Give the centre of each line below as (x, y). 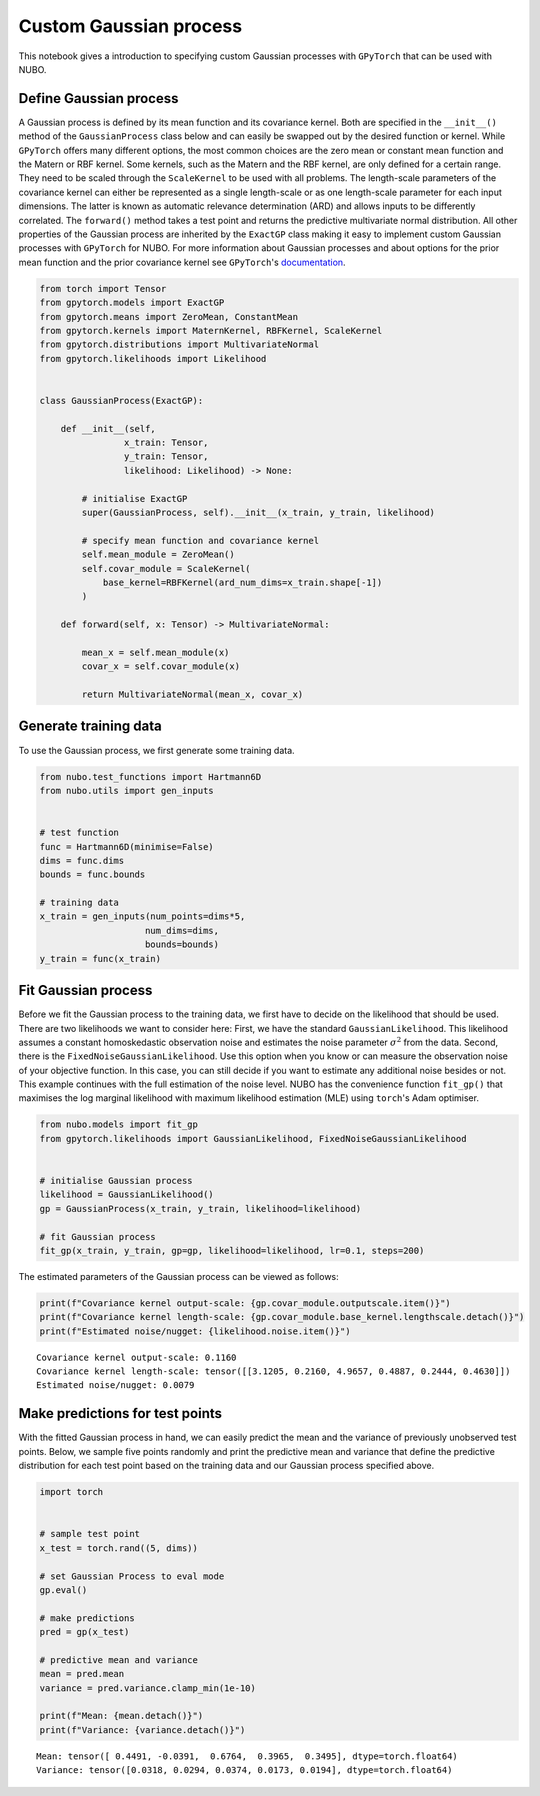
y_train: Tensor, (166, 456)
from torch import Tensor (103, 288)
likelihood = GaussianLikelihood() (126, 1194)
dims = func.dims (82, 860)
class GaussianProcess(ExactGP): (121, 400)
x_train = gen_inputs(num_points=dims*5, (142, 916)
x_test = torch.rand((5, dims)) (119, 1548)
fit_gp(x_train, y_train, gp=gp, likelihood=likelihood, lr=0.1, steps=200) (232, 1250)
